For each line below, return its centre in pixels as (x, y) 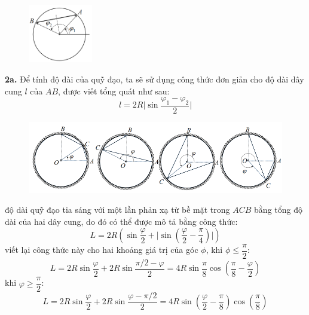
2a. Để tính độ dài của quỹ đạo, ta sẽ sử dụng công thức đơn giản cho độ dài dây (154, 79)
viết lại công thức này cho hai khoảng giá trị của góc (102, 250)
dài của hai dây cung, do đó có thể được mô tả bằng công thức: (121, 221)
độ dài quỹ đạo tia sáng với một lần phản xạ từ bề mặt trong (117, 210)
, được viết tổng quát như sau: (114, 91)
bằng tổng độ (278, 210)
